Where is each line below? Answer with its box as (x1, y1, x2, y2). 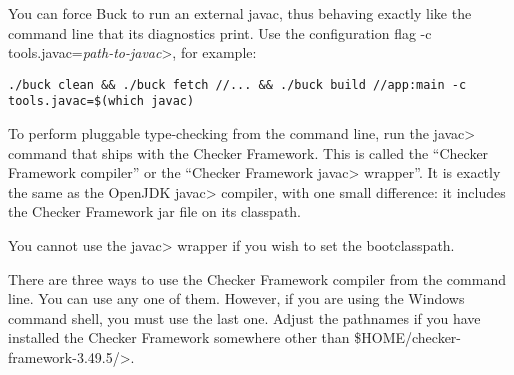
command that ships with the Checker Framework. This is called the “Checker (8, 142, 489, 163)
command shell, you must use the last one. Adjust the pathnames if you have (8, 307, 481, 328)
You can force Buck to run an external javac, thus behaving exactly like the (8, 3, 472, 23)
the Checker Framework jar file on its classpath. (8, 201, 302, 222)
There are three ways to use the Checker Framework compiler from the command (8, 268, 506, 289)
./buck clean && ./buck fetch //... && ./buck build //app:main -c (8, 77, 467, 92)
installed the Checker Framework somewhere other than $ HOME (8, 327, 405, 348)
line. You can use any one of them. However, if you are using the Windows (8, 288, 465, 309)
